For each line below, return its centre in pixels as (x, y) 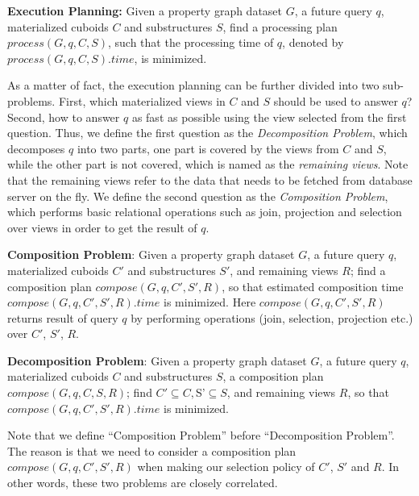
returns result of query (63, 317)
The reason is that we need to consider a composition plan (152, 450)
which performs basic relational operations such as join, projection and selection (205, 212)
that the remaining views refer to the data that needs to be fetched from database (210, 179)
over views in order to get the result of (102, 227)
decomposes (36, 148)
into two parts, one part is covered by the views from (208, 148)
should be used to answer (336, 100)
